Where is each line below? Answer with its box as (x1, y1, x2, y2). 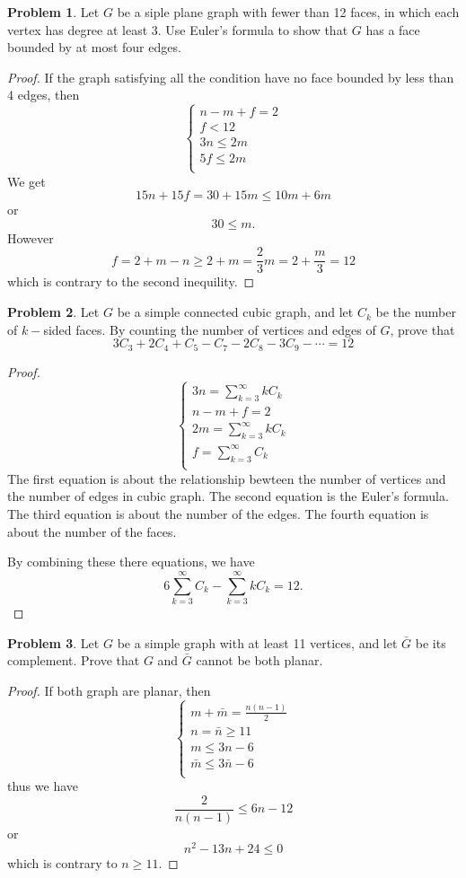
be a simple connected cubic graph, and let (117, 303, 354, 321)
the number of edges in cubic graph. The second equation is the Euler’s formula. (7, 487, 449, 505)
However (7, 228, 54, 247)
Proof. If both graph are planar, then (7, 680, 211, 699)
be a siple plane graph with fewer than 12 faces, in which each (117, 3, 460, 21)
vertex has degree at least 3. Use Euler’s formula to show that (7, 20, 348, 39)
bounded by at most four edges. (7, 38, 181, 57)
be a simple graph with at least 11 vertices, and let (117, 633, 398, 652)
